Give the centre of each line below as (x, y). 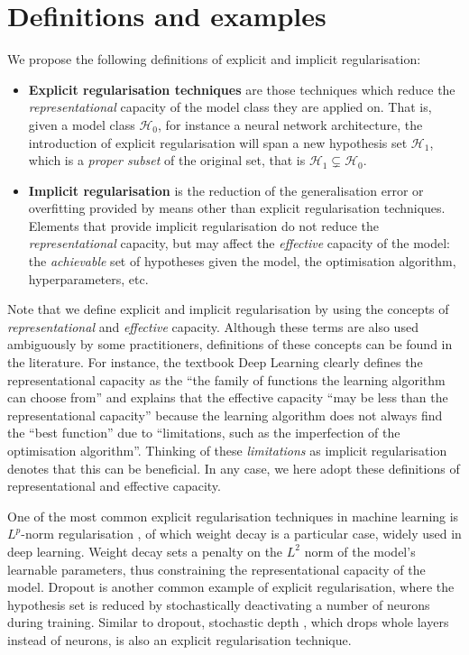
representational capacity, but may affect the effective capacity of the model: (239, 243)
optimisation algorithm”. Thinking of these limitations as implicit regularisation (227, 450)
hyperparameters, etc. (88, 278)
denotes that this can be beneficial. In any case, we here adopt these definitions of (234, 468)
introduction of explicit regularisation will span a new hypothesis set (218, 142)
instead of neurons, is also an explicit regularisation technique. (179, 639)
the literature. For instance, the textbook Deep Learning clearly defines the (215, 362)
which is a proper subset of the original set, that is (167, 160)
